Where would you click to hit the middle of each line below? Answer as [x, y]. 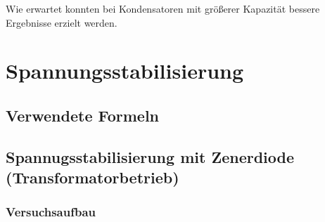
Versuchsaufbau [51, 212]
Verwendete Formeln [83, 115]
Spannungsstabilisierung [125, 71]
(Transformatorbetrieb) [93, 177]
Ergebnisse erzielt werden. [62, 22]
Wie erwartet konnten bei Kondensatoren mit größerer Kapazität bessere [163, 8]
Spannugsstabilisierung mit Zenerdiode [150, 156]
